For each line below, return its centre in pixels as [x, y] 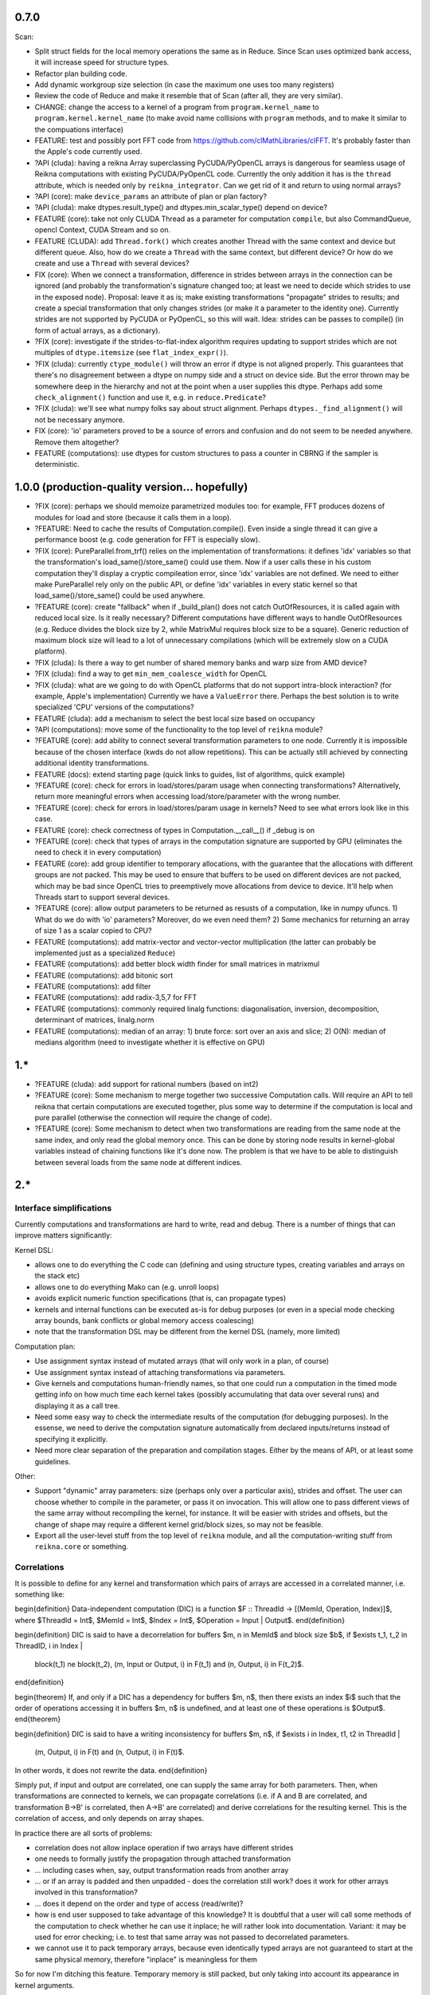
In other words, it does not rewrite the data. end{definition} [111, 1770]
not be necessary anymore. [80, 420]
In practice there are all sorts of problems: [84, 1833]
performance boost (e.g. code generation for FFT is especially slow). [147, 539]
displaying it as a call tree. [77, 1405]
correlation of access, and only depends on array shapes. [109, 1819]
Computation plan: [45, 1346]
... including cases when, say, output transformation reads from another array [162, 1870]
